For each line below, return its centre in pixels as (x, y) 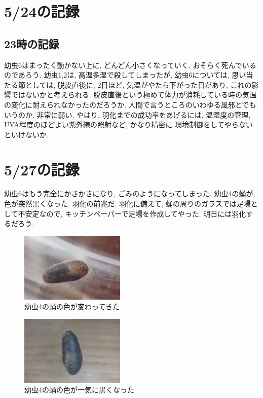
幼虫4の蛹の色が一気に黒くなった (79, 390)
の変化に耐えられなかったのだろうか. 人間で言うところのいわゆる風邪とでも (130, 104)
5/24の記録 (42, 11)
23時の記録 (32, 43)
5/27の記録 (42, 169)
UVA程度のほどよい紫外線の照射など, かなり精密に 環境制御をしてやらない (128, 124)
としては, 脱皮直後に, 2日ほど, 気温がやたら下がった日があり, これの (138, 84)
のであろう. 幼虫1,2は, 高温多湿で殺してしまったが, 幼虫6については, (117, 75)
